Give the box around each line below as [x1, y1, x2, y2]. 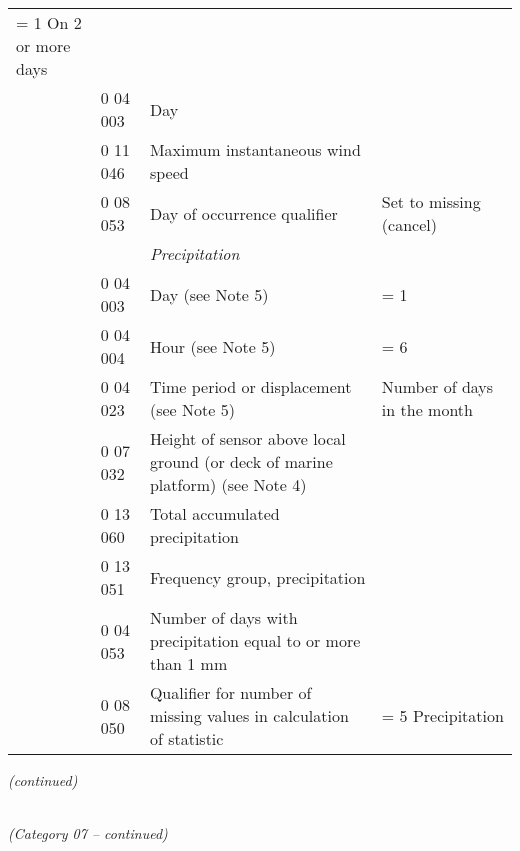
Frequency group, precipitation [149, 565, 366, 589]
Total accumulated [149, 502, 280, 525]
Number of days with [149, 606, 298, 629]
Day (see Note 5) [149, 282, 269, 306]
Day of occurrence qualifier [149, 201, 338, 225]
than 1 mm [149, 652, 228, 675]
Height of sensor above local [149, 427, 346, 450]
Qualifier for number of [149, 681, 312, 704]
